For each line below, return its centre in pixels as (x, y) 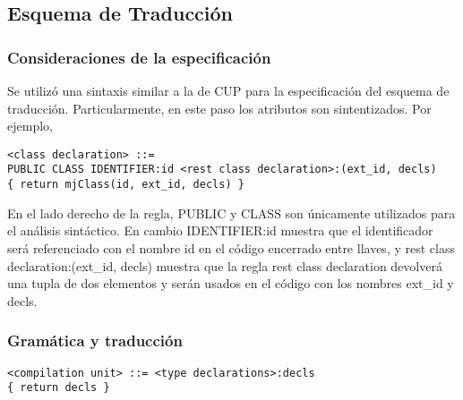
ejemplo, (30, 126)
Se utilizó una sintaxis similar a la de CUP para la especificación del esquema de (228, 90)
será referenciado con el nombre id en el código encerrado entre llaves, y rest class (231, 247)
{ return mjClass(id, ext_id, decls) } (126, 185)
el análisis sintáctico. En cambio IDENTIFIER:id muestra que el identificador (220, 230)
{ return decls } (59, 388)
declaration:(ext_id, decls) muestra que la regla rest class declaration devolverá (225, 265)
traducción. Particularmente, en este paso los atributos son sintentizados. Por (219, 108)
